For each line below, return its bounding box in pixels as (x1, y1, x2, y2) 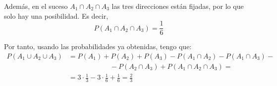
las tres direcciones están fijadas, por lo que (111, 1, 244, 11)
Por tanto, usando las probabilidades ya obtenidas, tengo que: (4, 41, 192, 52)
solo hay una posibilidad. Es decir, (4, 10, 109, 21)
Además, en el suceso (4, 1, 68, 11)
